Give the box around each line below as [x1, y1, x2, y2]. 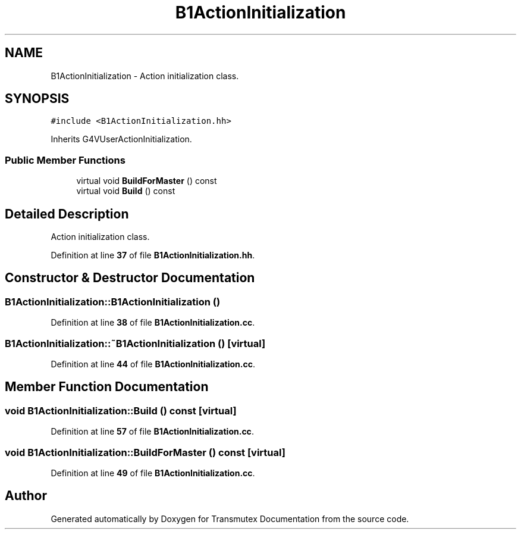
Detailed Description [5, 206, 129, 221]
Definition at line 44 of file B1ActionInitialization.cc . [51, 359, 255, 369]
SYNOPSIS [5, 91, 70, 107]
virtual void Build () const [76, 186, 175, 196]
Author [5, 488, 47, 504]
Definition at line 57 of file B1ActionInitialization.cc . [51, 426, 254, 437]
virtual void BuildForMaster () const [76, 176, 217, 186]
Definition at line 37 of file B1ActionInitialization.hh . [51, 250, 255, 261]
